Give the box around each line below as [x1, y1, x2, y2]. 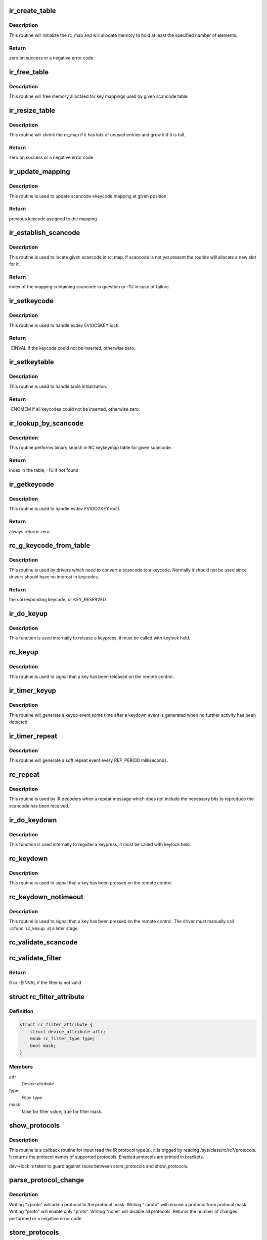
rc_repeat [9, 770, 40, 779]
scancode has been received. [9, 803, 70, 808]
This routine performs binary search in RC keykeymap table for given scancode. [9, 444, 173, 451]
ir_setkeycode [9, 297, 54, 305]
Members [9, 1063, 33, 1070]
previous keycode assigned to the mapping [9, 216, 97, 222]
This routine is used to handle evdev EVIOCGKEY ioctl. [9, 506, 121, 512]
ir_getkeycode [9, 480, 54, 489]
